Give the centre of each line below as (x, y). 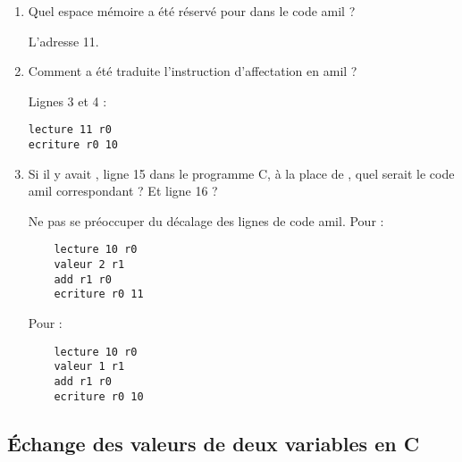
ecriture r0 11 (99, 294)
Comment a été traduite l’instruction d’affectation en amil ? (193, 71)
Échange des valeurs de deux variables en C (214, 443)
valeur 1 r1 (89, 367)
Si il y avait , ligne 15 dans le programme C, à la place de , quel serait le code (241, 173)
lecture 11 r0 (70, 130)
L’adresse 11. (63, 41)
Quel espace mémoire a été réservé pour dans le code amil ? (192, 11)
